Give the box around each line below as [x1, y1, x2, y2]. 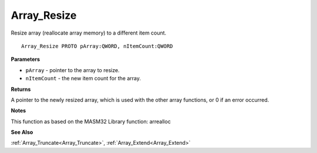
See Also [11, 129, 33, 136]
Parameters [11, 56, 41, 63]
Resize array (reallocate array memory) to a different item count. [11, 29, 167, 36]
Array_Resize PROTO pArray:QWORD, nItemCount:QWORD [21, 43, 173, 49]
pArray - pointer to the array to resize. [25, 66, 120, 73]
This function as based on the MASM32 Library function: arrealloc [11, 118, 171, 125]
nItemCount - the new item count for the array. [25, 75, 141, 82]
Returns [11, 86, 31, 93]
